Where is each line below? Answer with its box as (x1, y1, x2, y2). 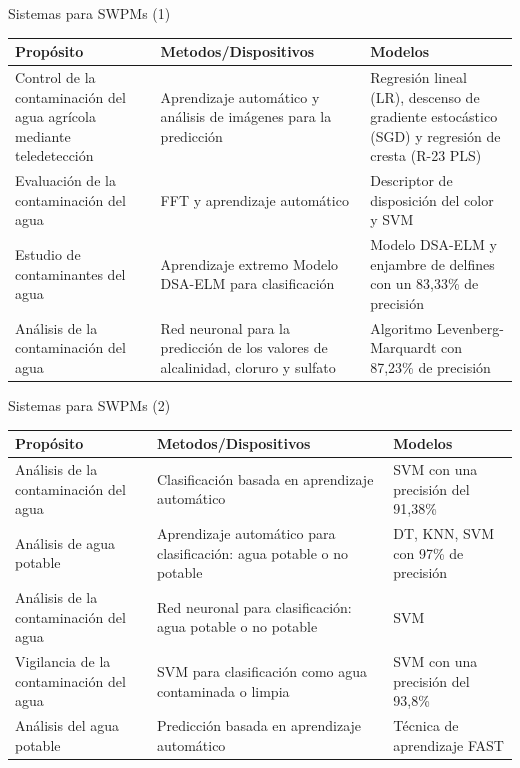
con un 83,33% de (370, 273, 479, 294)
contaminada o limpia (156, 680, 290, 701)
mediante (15, 125, 71, 146)
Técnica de (393, 715, 459, 736)
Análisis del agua (15, 715, 119, 736)
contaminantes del (15, 263, 126, 284)
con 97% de (393, 542, 464, 563)
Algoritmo (370, 317, 433, 338)
